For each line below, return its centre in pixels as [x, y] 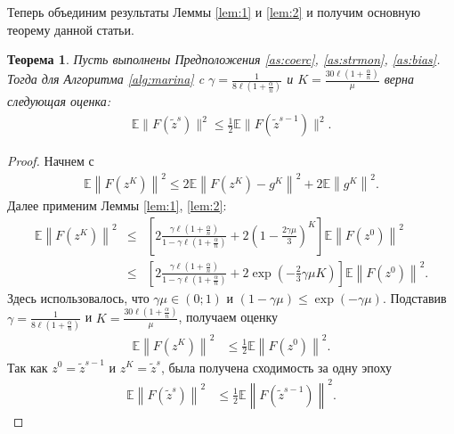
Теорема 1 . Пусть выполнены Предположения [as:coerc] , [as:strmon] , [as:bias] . [224, 59]
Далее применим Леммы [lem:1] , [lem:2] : [117, 205]
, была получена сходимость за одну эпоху [276, 367]
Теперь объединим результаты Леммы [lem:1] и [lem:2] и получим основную [214, 12]
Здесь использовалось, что [78, 297]
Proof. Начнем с [51, 161]
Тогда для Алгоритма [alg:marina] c [106, 79]
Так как [28, 367]
